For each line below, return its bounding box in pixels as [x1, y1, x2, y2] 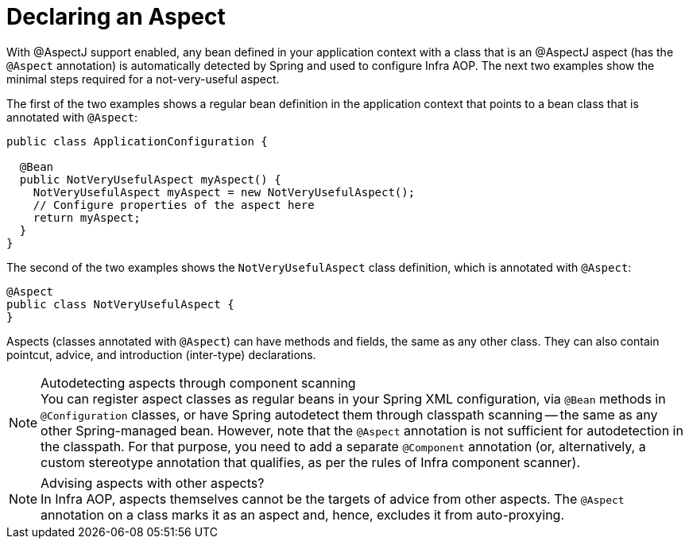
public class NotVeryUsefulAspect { [6, 297, 234, 311]
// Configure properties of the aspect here [33, 198, 315, 211]
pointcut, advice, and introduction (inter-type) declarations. [6, 347, 316, 361]
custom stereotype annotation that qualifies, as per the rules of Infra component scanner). [41, 454, 580, 470]
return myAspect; [33, 211, 141, 224]
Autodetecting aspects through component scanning [41, 374, 356, 391]
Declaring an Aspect [6, 3, 226, 30]
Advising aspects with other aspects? [41, 474, 265, 491]
